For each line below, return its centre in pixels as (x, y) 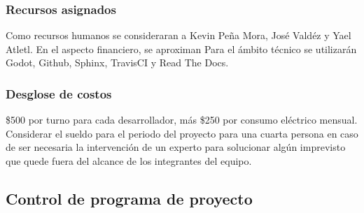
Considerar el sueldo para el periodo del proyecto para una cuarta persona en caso (182, 133)
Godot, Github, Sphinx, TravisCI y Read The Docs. (117, 63)
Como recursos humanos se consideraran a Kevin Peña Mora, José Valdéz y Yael (178, 35)
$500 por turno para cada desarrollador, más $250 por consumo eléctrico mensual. (182, 120)
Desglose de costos (59, 93)
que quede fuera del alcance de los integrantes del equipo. (129, 161)
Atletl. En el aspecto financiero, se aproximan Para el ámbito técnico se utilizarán (181, 49)
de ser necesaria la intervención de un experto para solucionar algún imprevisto (176, 147)
